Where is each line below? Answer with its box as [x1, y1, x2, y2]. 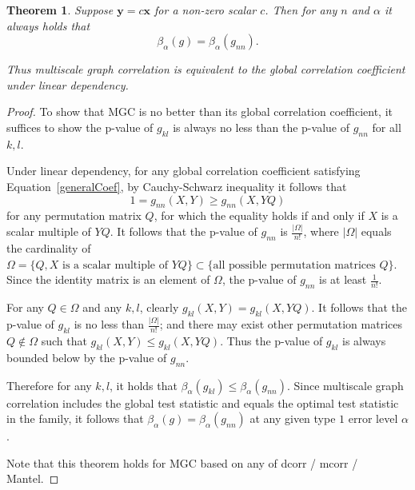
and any [82, 299, 122, 316]
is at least [319, 271, 367, 288]
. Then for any [265, 2, 337, 18]
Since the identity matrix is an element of [6, 271, 210, 288]
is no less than [74, 316, 145, 333]
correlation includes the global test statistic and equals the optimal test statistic [6, 394, 399, 411]
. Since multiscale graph [286, 376, 404, 393]
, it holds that [110, 376, 178, 393]
